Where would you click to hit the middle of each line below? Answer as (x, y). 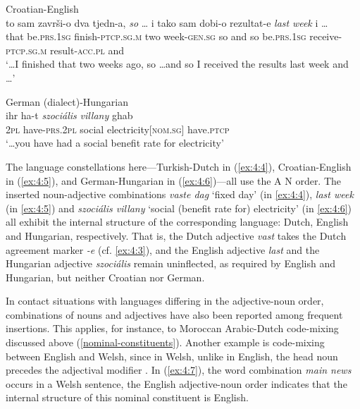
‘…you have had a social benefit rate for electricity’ (115, 143)
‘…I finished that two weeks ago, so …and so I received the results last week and (177, 64)
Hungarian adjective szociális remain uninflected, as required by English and (171, 263)
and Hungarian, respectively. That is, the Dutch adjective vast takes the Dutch (176, 235)
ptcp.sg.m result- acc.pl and (65, 50)
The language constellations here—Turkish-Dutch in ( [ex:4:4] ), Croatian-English (179, 166)
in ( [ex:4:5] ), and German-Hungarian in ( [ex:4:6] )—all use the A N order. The (174, 180)
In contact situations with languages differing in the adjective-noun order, (165, 301)
